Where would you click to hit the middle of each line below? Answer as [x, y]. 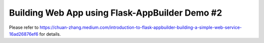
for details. [50, 34]
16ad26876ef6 [24, 34]
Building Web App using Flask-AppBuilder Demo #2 [116, 13]
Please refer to [24, 27]
